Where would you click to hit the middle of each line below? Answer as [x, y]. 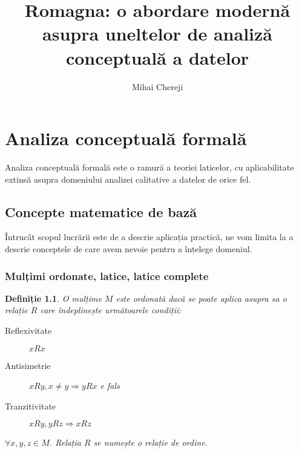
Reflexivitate [28, 331]
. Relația [65, 442]
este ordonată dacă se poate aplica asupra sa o [201, 298]
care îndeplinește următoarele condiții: [111, 310]
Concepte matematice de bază [101, 211]
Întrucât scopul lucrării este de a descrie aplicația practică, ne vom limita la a [149, 237]
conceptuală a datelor [157, 57]
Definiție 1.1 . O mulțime [53, 298]
